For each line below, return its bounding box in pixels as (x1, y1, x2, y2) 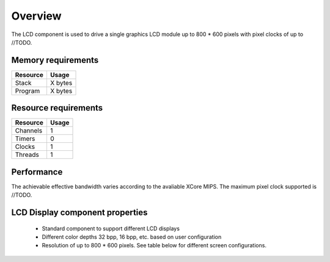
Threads (15, 150, 39, 159)
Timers (15, 134, 35, 143)
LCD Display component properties (11, 208, 148, 218)
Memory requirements (11, 55, 99, 65)
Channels (15, 126, 43, 135)
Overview (11, 9, 62, 23)
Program (15, 86, 40, 95)
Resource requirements (11, 103, 103, 113)
